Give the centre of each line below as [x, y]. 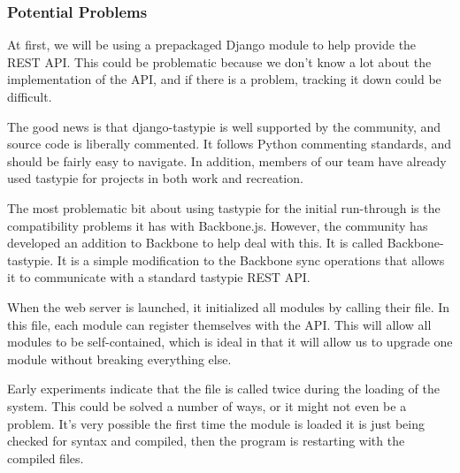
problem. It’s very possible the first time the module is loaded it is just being [216, 423]
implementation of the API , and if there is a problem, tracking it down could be [224, 79]
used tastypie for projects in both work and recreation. [155, 178]
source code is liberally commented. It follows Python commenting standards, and [229, 144]
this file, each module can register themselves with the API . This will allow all [219, 324]
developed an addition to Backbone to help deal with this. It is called [195, 243]
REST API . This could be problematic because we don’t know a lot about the [219, 61]
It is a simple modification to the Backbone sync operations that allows [251, 259]
